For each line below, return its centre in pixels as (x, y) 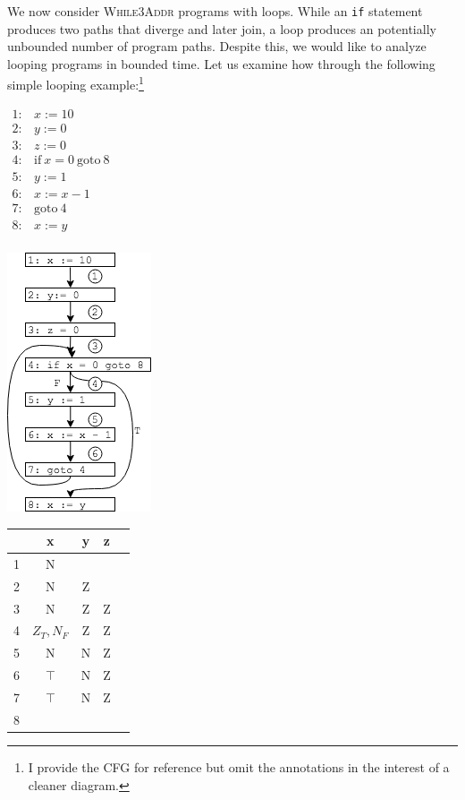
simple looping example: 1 (76, 83)
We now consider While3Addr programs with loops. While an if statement (215, 11)
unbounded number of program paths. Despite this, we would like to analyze (217, 46)
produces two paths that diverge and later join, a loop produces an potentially (222, 28)
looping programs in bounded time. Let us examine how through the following (221, 63)
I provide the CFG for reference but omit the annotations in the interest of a (239, 766)
